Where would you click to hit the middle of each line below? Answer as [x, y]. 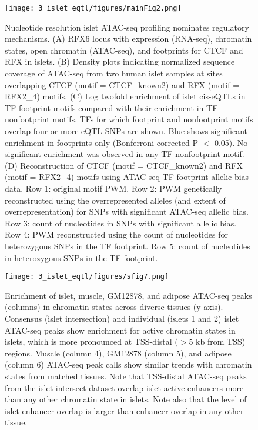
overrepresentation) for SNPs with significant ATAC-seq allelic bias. [127, 211]
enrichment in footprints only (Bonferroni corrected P [101, 142]
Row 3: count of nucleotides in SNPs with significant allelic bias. [121, 223]
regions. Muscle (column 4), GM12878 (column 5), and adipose [118, 353]
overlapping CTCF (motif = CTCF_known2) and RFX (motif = [122, 84]
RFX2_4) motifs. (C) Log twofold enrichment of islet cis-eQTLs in [125, 96]
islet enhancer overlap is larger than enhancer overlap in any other [124, 410]
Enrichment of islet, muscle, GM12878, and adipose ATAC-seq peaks [128, 295]
